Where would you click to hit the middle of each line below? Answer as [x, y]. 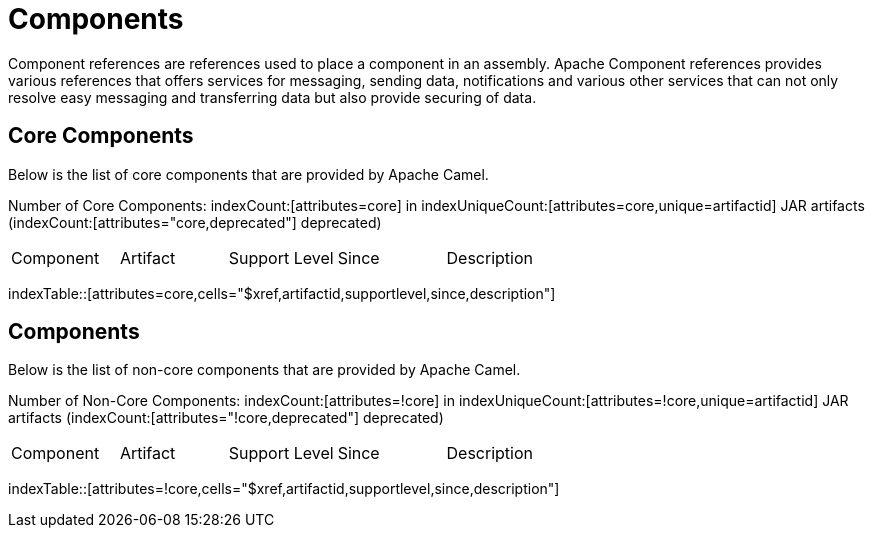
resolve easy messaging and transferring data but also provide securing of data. [272, 97]
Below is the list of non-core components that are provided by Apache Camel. [264, 370]
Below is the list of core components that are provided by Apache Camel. [248, 174]
